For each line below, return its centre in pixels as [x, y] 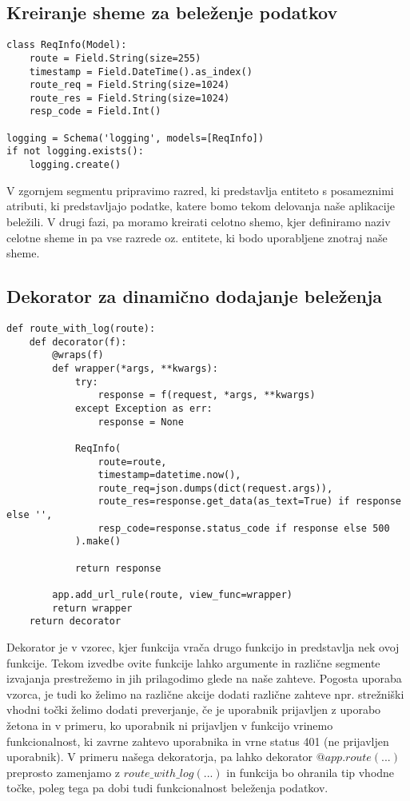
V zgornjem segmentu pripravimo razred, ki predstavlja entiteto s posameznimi [200, 190]
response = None [141, 422]
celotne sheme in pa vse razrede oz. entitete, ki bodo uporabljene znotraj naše [197, 237]
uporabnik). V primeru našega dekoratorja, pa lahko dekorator [160, 757]
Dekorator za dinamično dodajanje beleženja [195, 296]
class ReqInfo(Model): [67, 45]
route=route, [132, 462]
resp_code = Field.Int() [95, 112]
